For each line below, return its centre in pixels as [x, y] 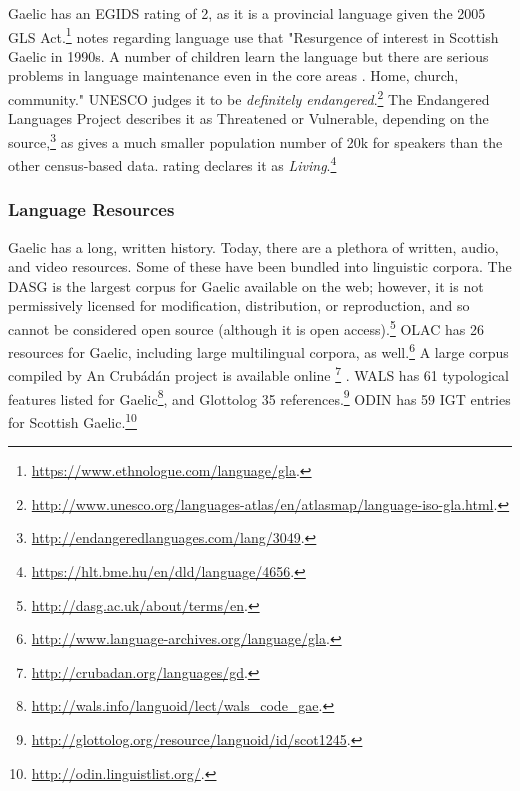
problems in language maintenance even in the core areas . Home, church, [233, 75]
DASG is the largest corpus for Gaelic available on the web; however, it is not [246, 285]
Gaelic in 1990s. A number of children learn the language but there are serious [248, 55]
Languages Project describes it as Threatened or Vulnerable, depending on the [248, 118]
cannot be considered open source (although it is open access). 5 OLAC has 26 [246, 327]
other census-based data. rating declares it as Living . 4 [172, 163]
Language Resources [91, 209]
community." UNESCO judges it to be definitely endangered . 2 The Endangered [249, 97]
